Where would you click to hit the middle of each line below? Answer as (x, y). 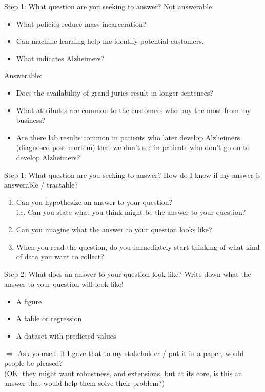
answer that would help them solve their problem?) (85, 383)
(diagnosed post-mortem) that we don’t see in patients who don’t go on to (133, 147)
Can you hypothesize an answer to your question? (94, 202)
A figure (29, 301)
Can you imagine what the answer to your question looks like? (114, 229)
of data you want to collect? (60, 257)
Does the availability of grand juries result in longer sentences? (115, 92)
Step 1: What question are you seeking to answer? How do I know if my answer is (132, 174)
